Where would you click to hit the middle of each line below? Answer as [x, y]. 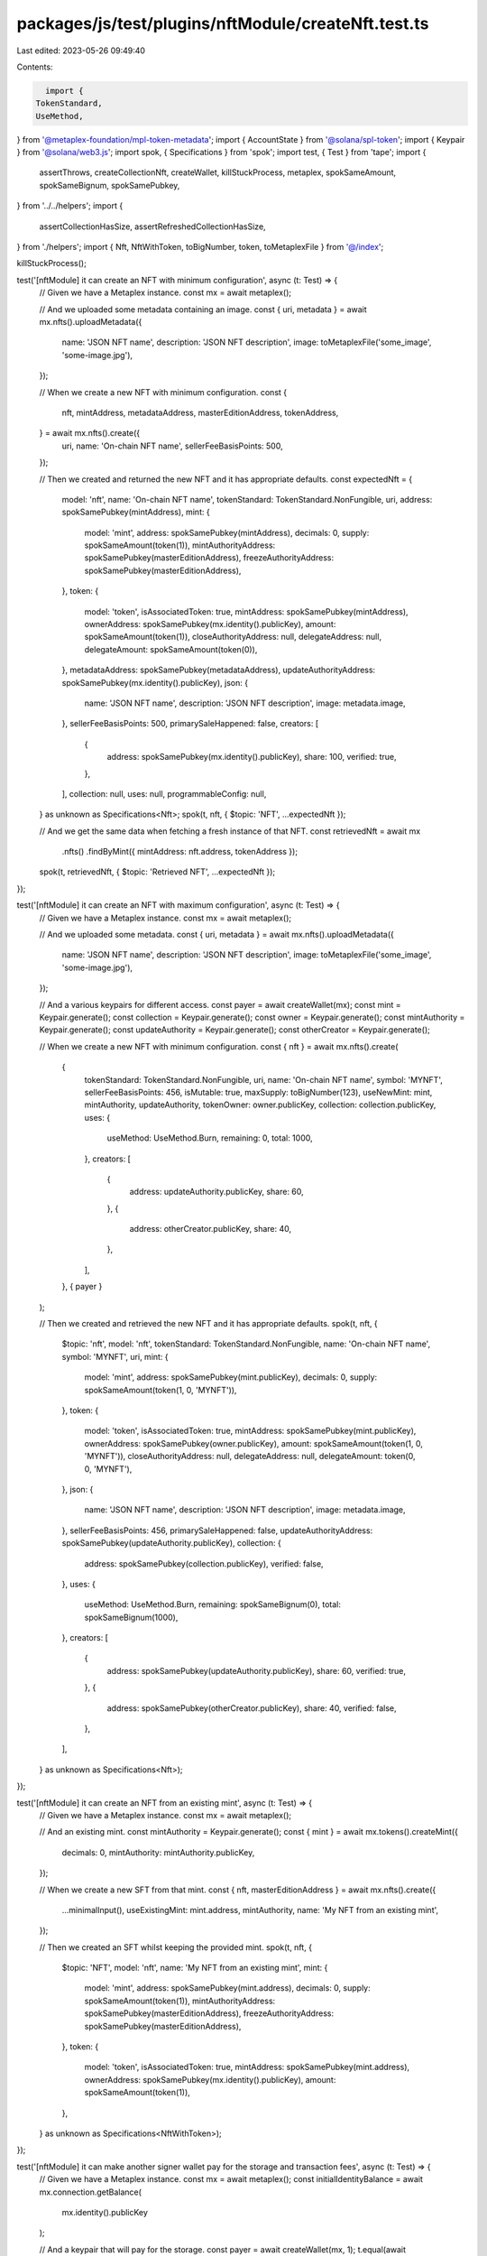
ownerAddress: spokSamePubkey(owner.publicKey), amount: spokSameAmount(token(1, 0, [253, 1443]
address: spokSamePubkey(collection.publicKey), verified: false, [204, 1563]
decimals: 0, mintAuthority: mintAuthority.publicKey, [158, 1852]
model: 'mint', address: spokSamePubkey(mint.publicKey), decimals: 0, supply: [231, 1377]
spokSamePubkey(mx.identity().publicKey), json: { [155, 682]
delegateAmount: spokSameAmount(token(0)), [171, 649]
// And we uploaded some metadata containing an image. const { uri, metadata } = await [203, 309]
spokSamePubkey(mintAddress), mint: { [136, 512]
